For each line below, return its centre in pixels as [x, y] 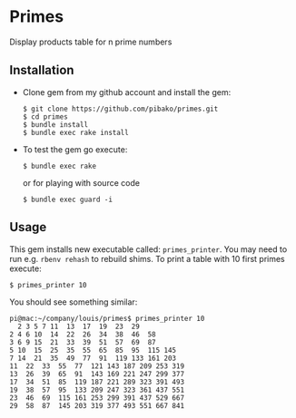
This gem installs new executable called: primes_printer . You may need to [148, 249]
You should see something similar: [74, 302]
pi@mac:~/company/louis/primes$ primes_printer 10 [107, 318]
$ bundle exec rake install [75, 132]
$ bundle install [55, 124]
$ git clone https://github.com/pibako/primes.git [120, 109]
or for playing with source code [81, 182]
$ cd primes [45, 117]
